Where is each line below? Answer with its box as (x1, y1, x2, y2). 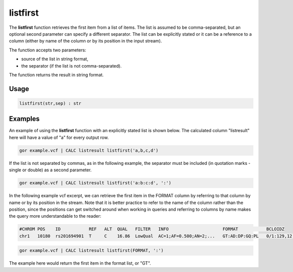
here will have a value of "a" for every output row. (9, 135, 109, 140)
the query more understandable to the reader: (9, 213, 102, 219)
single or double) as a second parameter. (9, 167, 92, 173)
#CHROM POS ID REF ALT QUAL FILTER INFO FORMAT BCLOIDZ (19, 227, 285, 232)
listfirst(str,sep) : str (19, 100, 82, 106)
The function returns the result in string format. (9, 71, 104, 78)
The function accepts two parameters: (9, 47, 86, 53)
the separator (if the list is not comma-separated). (21, 63, 122, 68)
